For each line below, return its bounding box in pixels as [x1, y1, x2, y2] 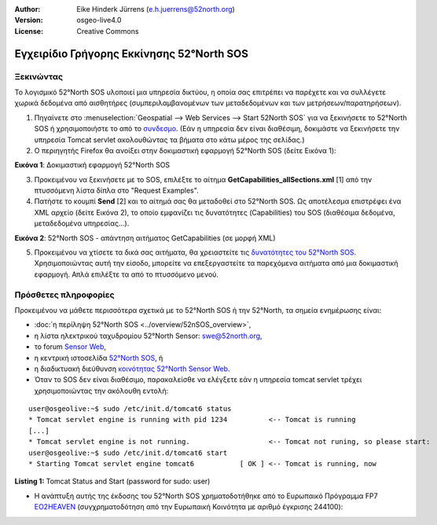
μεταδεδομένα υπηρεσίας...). [34, 218, 130, 228]
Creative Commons [76, 26, 139, 35]
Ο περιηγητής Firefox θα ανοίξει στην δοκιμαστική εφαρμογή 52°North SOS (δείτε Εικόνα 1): [34, 145, 337, 155]
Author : [14, 5, 41, 13]
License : [14, 26, 43, 35]
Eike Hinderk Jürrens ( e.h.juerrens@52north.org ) [76, 5, 235, 13]
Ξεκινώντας [14, 71, 63, 82]
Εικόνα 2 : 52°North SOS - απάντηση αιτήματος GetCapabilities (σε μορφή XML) [14, 233, 276, 243]
